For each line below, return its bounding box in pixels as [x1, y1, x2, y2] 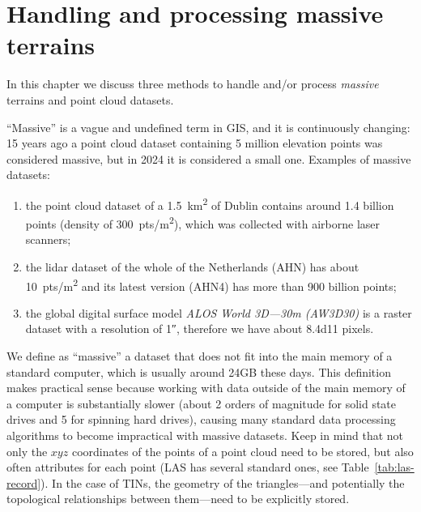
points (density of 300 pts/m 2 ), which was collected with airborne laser [25, 213, 381, 232]
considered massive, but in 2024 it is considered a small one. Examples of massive [6, 150, 411, 167]
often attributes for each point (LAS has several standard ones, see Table [6, 459, 369, 476]
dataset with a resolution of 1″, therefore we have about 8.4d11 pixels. [25, 320, 374, 337]
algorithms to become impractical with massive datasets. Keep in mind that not [6, 426, 404, 443]
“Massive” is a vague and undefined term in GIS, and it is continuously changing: [6, 118, 410, 135]
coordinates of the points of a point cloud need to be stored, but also [71, 442, 414, 459]
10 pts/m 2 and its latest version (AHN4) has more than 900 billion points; [25, 275, 397, 294]
